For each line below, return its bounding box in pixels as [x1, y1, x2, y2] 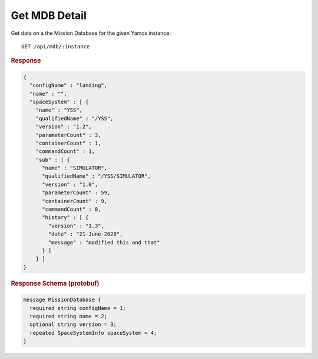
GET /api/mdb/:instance [21, 43, 90, 50]
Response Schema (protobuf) [11, 279, 100, 288]
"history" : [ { [42, 214, 89, 221]
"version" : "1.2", [35, 123, 92, 130]
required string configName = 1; [29, 305, 126, 311]
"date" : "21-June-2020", [48, 231, 123, 237]
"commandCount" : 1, [35, 148, 95, 155]
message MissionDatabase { [23, 296, 101, 303]
